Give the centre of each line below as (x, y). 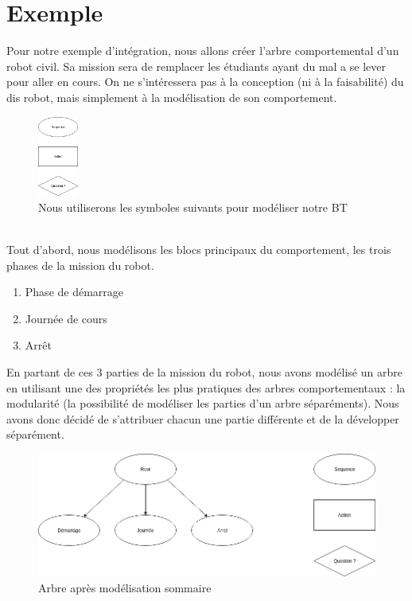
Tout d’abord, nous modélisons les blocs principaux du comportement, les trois (199, 249)
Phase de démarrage (74, 292)
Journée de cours (66, 318)
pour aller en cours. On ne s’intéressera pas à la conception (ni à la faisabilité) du (205, 82)
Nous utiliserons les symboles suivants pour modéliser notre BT (193, 207)
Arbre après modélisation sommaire (125, 587)
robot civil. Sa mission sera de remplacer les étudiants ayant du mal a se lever (196, 66)
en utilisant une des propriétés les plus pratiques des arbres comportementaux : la (206, 387)
